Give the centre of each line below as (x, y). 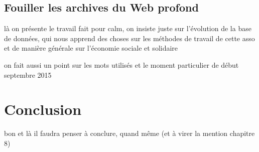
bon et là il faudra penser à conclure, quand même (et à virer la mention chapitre (129, 133)
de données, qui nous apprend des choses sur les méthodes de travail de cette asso (129, 38)
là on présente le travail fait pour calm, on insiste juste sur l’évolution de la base (128, 28)
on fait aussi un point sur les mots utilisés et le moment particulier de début (121, 64)
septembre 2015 (28, 74)
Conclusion (43, 109)
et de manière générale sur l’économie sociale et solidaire (91, 48)
